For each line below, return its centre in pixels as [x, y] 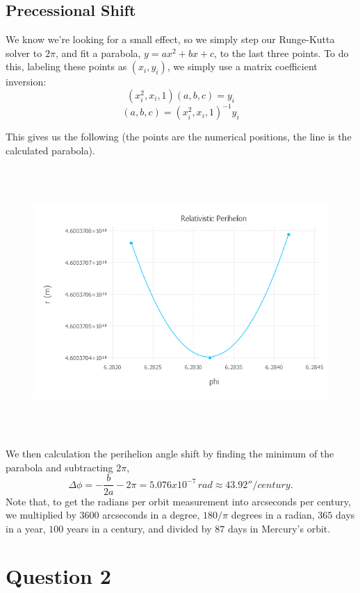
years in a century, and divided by [139, 528]
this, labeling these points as [66, 66]
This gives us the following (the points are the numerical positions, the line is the [179, 137]
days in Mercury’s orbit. [279, 528]
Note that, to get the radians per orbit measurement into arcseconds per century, [178, 501]
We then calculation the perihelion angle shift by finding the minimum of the [170, 454]
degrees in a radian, [273, 515]
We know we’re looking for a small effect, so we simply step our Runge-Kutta [170, 39]
